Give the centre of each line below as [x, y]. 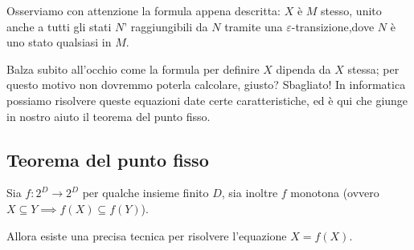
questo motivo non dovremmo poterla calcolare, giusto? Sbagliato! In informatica [206, 85]
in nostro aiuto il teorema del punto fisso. [109, 116]
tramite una [254, 26]
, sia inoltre [250, 193]
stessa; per [373, 69]
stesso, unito [351, 10]
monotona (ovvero [335, 193]
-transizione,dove [333, 26]
